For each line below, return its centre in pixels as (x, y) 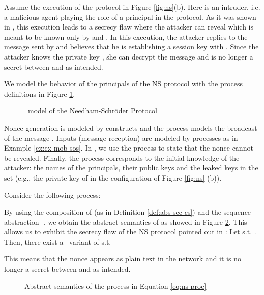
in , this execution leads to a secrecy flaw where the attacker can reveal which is (129, 27)
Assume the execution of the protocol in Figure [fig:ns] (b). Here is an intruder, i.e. (132, 7)
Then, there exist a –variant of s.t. (58, 241)
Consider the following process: (52, 195)
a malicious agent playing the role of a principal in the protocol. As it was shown (130, 17)
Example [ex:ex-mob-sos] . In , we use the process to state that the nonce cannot (129, 148)
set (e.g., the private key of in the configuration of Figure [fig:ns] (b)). (113, 177)
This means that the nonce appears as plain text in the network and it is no (123, 259)
